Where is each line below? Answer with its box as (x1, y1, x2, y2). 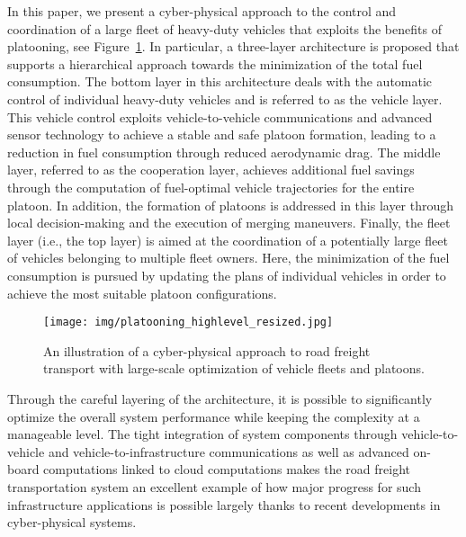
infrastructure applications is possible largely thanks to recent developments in (7, 495, 441, 514)
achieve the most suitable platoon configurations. (7, 283, 277, 302)
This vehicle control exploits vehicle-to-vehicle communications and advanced (7, 107, 433, 126)
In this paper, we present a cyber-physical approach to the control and (7, 2, 397, 20)
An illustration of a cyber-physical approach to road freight (43, 341, 371, 360)
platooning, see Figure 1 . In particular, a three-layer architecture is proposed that (7, 37, 460, 56)
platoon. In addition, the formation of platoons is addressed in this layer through (7, 195, 454, 214)
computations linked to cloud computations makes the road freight (43, 460, 410, 479)
